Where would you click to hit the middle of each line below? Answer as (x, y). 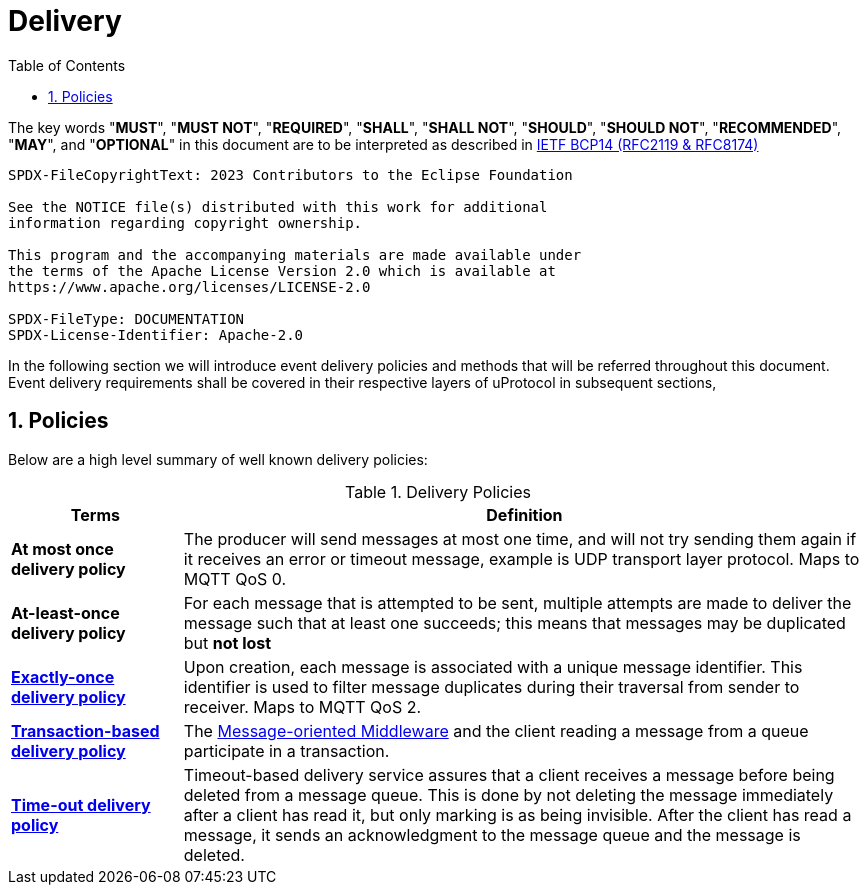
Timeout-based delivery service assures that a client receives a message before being (509, 774)
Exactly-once (63, 676)
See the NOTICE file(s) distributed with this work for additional (278, 206)
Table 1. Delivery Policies (438, 491)
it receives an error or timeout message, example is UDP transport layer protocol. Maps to (521, 558)
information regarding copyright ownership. (185, 222)
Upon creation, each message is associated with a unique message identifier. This (493, 666)
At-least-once (65, 612)
